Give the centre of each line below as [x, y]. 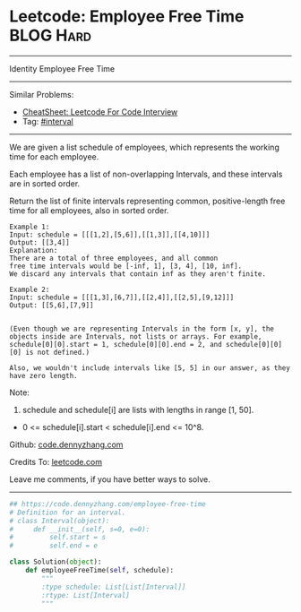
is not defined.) [58, 352]
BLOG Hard [51, 35]
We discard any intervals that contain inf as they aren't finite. [138, 274]
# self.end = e [54, 546]
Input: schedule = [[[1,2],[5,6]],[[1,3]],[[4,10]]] [110, 235]
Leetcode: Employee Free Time [127, 17]
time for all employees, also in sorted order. [89, 210]
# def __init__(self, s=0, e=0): [80, 529]
